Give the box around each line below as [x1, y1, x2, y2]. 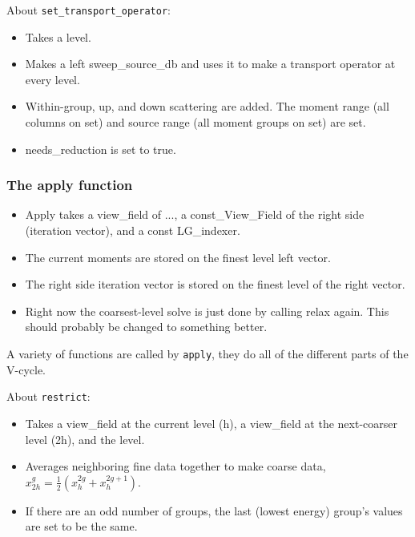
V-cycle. [6, 361, 46, 378]
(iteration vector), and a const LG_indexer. [25, 222, 240, 239]
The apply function [6, 175, 133, 195]
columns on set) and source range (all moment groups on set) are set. [25, 114, 366, 131]
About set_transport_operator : [6, 2, 171, 18]
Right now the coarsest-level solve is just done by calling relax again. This [25, 302, 389, 319]
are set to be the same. [25, 518, 138, 535]
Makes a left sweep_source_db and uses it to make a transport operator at [25, 55, 396, 72]
